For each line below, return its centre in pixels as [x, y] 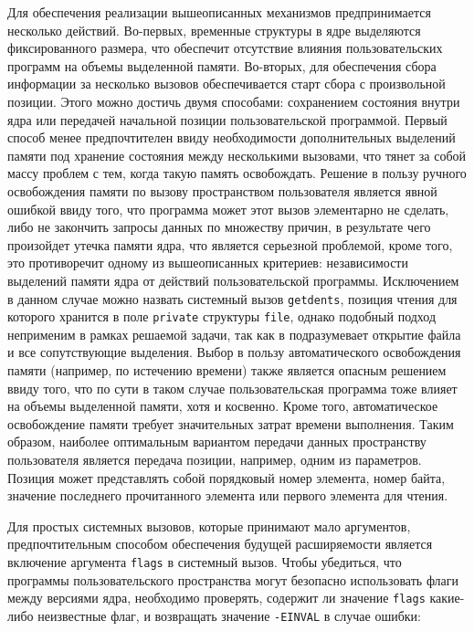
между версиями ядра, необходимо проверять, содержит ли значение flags [216, 598]
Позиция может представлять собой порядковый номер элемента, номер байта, [226, 477]
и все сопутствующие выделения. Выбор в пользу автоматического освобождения [234, 352]
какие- [447, 598]
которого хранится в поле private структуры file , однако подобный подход [222, 316]
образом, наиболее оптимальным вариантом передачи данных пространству [217, 442]
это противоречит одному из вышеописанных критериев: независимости [208, 263]
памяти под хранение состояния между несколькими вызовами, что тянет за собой [237, 155]
